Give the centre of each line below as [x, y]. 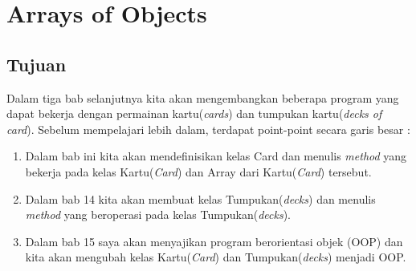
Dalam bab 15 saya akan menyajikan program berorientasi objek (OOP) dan [214, 241]
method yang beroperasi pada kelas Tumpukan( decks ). [158, 214]
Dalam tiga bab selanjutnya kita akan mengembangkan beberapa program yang [203, 97]
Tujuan [37, 64]
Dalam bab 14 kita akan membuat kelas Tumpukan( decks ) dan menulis [200, 198]
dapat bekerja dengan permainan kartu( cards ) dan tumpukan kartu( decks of [194, 113]
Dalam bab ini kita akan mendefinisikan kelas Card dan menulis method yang [216, 156]
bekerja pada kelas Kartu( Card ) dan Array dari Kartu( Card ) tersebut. [198, 171]
